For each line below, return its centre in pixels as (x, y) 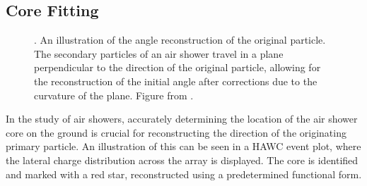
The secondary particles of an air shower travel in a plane (159, 53)
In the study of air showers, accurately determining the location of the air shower (182, 119)
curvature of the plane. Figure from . (114, 95)
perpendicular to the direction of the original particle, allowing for (177, 67)
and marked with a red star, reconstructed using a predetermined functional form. (184, 174)
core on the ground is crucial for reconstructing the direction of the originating (176, 132)
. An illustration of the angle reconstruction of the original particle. (180, 40)
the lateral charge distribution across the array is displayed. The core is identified (182, 160)
